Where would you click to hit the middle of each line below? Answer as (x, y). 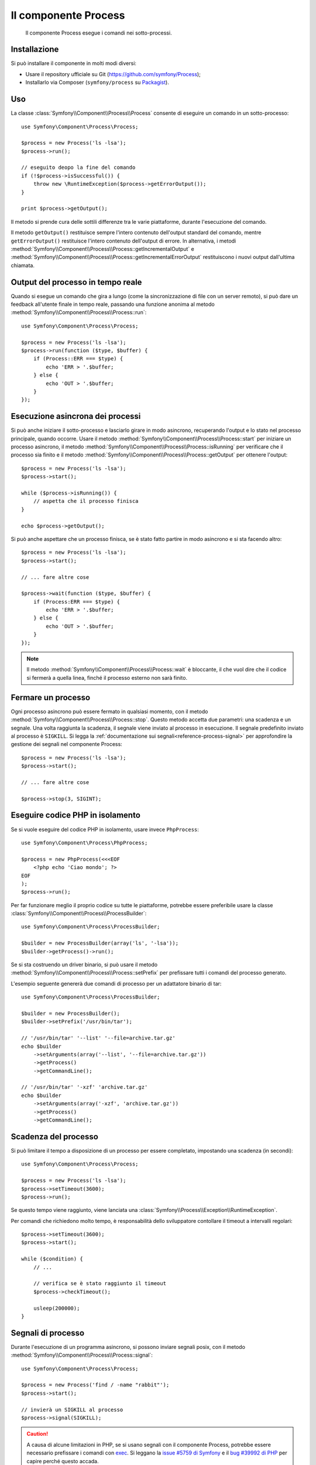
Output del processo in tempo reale (76, 282)
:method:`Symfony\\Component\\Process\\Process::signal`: (82, 1355)
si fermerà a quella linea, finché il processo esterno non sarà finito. (107, 677)
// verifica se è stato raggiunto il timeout (100, 1284)
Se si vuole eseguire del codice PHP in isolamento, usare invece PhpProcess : (105, 829)
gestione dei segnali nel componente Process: (66, 744)
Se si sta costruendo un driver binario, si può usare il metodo (84, 965)
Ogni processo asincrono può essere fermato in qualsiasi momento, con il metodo (109, 711)
